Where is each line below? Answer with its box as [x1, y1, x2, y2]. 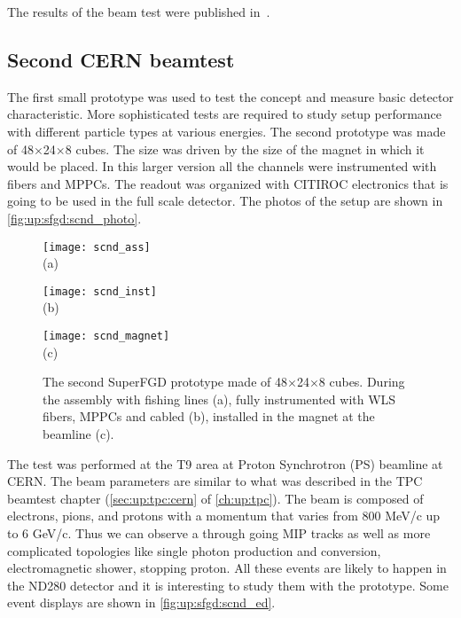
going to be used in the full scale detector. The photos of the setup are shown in [7, 192, 443, 210]
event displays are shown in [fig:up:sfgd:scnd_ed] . [7, 593, 276, 612]
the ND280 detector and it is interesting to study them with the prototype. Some [7, 575, 449, 594]
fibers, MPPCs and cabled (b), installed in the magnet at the [43, 407, 375, 426]
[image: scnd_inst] [43, 285, 157, 298]
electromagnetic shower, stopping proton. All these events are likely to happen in [7, 559, 447, 577]
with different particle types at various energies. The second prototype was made [7, 121, 446, 140]
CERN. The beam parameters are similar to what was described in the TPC [7, 472, 423, 490]
